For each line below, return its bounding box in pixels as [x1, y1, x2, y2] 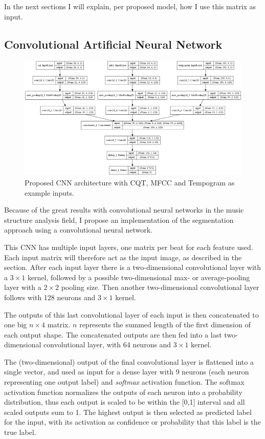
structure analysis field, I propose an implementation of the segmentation [4, 214, 234, 225]
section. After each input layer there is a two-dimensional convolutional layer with [4, 262, 261, 273]
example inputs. [25, 187, 74, 198]
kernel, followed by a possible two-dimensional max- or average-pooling [27, 271, 250, 282]
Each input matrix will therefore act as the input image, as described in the [4, 252, 242, 262]
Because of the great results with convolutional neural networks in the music [4, 204, 244, 215]
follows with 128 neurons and [4, 291, 96, 302]
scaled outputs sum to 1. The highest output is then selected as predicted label [4, 406, 252, 417]
